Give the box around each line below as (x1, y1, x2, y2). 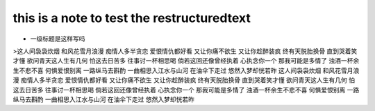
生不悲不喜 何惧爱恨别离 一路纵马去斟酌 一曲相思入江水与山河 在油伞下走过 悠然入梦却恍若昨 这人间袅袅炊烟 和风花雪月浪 (12, 66, 360, 74)
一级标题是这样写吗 (30, 34, 85, 43)
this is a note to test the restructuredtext (12, 10, 251, 26)
